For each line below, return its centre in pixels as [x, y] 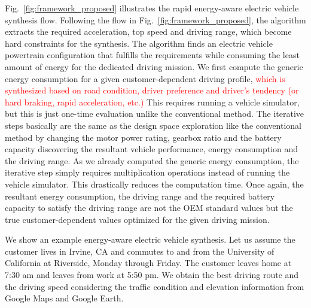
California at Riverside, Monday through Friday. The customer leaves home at [148, 263]
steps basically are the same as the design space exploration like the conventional [153, 125]
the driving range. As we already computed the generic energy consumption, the [152, 160]
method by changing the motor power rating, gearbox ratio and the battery [143, 137]
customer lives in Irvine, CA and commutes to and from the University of [140, 251]
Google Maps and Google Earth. [64, 298]
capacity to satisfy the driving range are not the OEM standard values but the [149, 208]
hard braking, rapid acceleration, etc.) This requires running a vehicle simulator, [152, 102]
